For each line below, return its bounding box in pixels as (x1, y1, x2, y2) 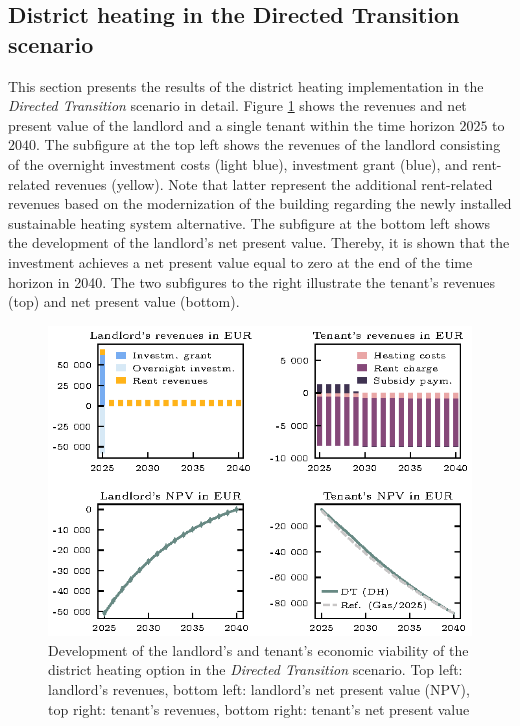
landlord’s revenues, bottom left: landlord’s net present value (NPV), (48, 679, 470, 700)
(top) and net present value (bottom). (8, 291, 240, 312)
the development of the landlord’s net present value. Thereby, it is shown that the (8, 232, 510, 253)
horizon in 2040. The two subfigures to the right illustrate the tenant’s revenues (8, 271, 496, 292)
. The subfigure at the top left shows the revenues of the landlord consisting (36, 134, 501, 155)
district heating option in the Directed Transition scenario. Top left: (48, 659, 463, 680)
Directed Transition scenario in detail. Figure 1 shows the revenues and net (8, 95, 467, 116)
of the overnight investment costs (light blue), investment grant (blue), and (8, 153, 468, 174)
